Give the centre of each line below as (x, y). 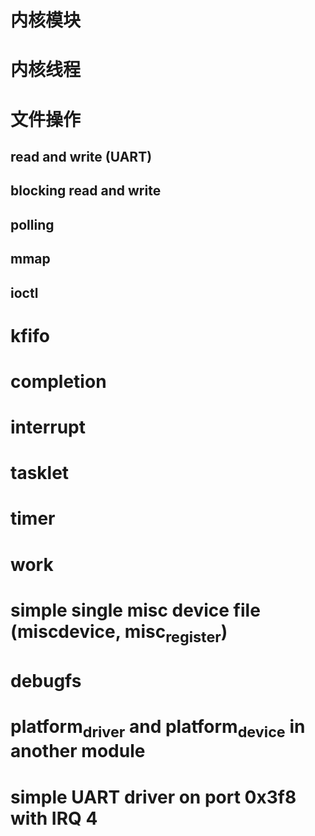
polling (32, 224)
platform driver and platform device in (158, 728)
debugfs (46, 680)
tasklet (40, 473)
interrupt (48, 427)
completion (58, 381)
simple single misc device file (135, 610)
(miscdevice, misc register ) (119, 633)
